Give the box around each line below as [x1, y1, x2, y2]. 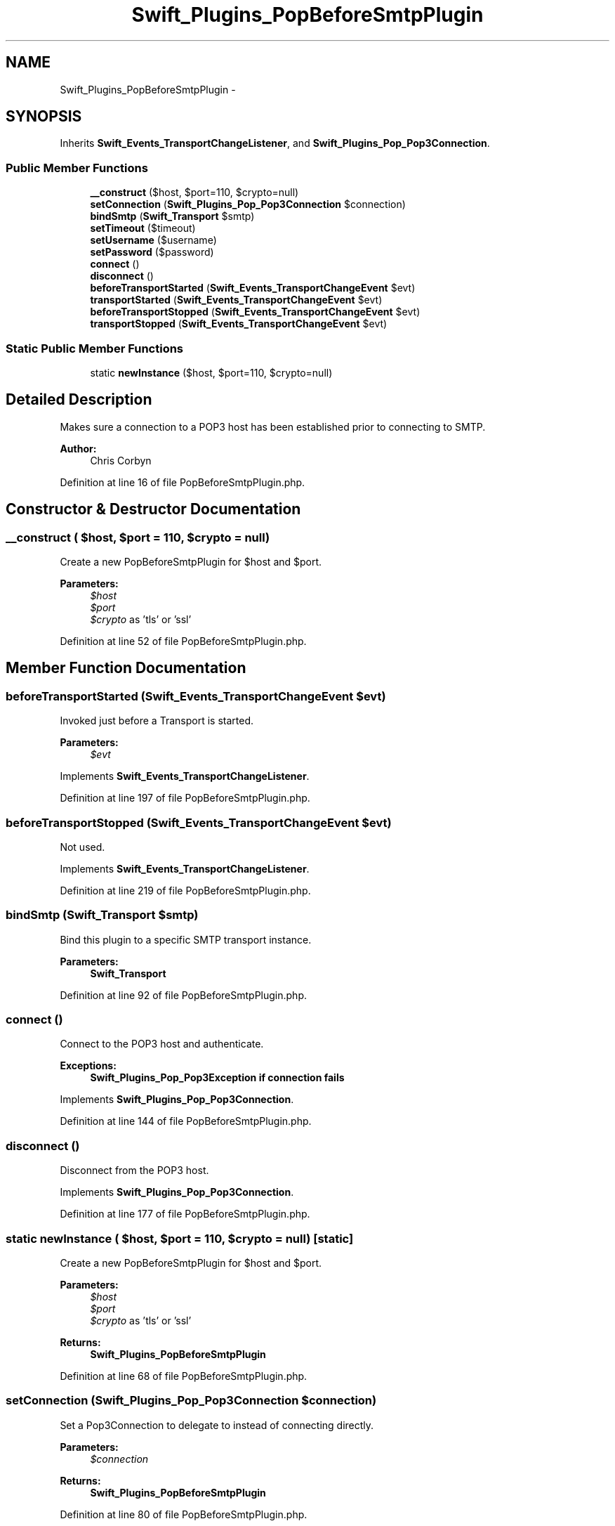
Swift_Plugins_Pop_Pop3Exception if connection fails [90, 1071, 345, 1084]
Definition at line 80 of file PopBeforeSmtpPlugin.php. [60, 1508, 307, 1520]
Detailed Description [6, 391, 152, 409]
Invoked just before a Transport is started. [60, 715, 253, 727]
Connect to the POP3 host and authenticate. [60, 1038, 264, 1050]
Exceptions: [60, 1059, 117, 1072]
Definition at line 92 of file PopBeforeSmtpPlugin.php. [60, 989, 307, 1001]
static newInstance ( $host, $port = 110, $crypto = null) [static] [6, 1231, 354, 1246]
